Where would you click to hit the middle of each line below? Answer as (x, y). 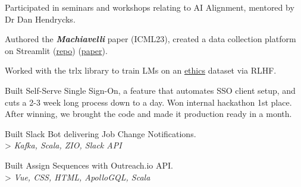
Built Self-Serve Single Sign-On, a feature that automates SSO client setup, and (150, 90)
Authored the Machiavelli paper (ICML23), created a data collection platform (150, 39)
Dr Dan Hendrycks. (40, 19)
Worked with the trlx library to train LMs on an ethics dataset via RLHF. (141, 70)
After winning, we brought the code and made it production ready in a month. (148, 114)
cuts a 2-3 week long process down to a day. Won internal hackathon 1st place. (148, 102)
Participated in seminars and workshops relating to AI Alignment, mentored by (150, 7)
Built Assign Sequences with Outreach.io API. (89, 165)
